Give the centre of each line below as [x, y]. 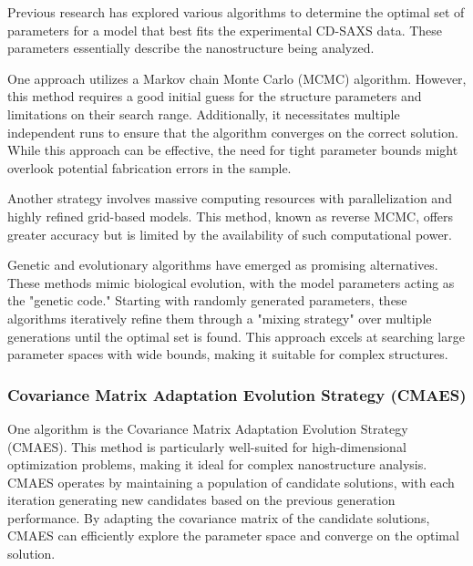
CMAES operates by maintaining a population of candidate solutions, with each [231, 482]
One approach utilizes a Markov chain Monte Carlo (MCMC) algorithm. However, [237, 78]
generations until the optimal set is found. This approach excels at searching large [236, 336]
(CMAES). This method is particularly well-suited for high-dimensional [207, 446]
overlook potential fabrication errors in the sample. [149, 167]
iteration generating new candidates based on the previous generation [201, 500]
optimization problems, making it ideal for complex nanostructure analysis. [217, 464]
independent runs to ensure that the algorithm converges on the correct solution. [233, 132]
